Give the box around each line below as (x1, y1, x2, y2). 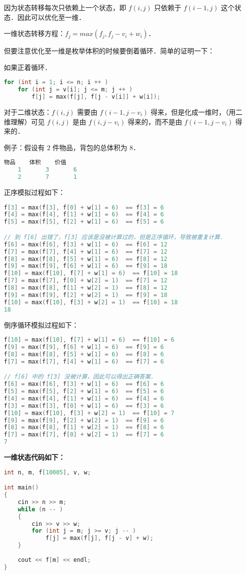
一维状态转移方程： (4, 28, 65, 38)
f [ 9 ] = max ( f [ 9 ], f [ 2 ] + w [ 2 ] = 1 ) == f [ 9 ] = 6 (4, 417, 164, 424)
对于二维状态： (4, 107, 51, 117)
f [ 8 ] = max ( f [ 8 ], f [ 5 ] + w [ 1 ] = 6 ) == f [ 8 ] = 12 (4, 255, 167, 262)
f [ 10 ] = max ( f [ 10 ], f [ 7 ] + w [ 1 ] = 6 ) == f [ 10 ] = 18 (4, 270, 178, 277)
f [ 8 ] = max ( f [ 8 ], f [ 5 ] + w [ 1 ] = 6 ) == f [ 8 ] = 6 (4, 350, 164, 358)
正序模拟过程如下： (4, 187, 65, 197)
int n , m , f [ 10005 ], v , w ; (4, 469, 91, 476)
